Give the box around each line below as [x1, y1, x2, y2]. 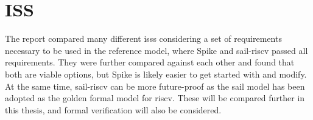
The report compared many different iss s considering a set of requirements [5, 32, 282, 45]
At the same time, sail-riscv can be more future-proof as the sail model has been [5, 79, 305, 92]
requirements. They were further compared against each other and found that [5, 56, 295, 68]
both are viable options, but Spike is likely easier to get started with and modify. [5, 67, 307, 80]
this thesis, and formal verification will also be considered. [5, 103, 222, 116]
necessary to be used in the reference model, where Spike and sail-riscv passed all [5, 44, 308, 56]
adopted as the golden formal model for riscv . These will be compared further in [5, 92, 305, 104]
